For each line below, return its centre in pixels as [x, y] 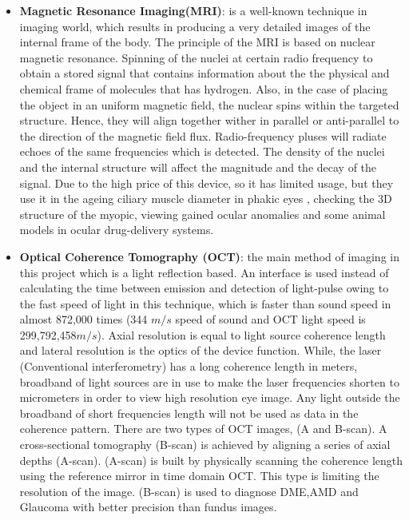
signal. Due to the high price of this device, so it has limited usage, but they [206, 183]
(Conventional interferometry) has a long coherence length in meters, [189, 366]
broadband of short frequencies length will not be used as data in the [189, 413]
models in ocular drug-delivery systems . [117, 230]
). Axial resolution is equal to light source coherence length [241, 334]
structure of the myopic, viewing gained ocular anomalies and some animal [203, 214]
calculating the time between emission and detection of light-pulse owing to [204, 288]
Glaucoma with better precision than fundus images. [148, 507]
